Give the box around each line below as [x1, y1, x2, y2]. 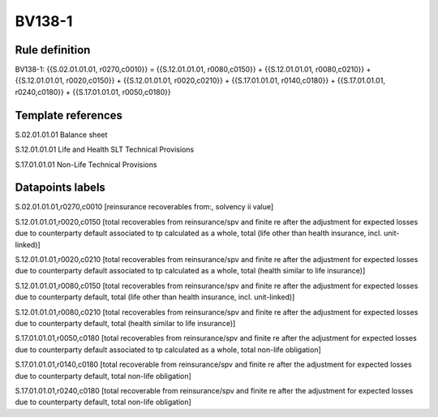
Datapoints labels [15, 181, 105, 195]
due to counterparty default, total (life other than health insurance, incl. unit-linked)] [15, 292, 295, 302]
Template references [15, 108, 123, 122]
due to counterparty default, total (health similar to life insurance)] [15, 318, 236, 328]
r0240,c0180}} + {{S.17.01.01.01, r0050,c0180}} [15, 87, 171, 97]
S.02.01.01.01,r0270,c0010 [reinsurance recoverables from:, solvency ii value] [15, 202, 274, 212]
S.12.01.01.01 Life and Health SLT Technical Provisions [15, 144, 195, 154]
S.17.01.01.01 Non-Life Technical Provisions [15, 159, 157, 170]
